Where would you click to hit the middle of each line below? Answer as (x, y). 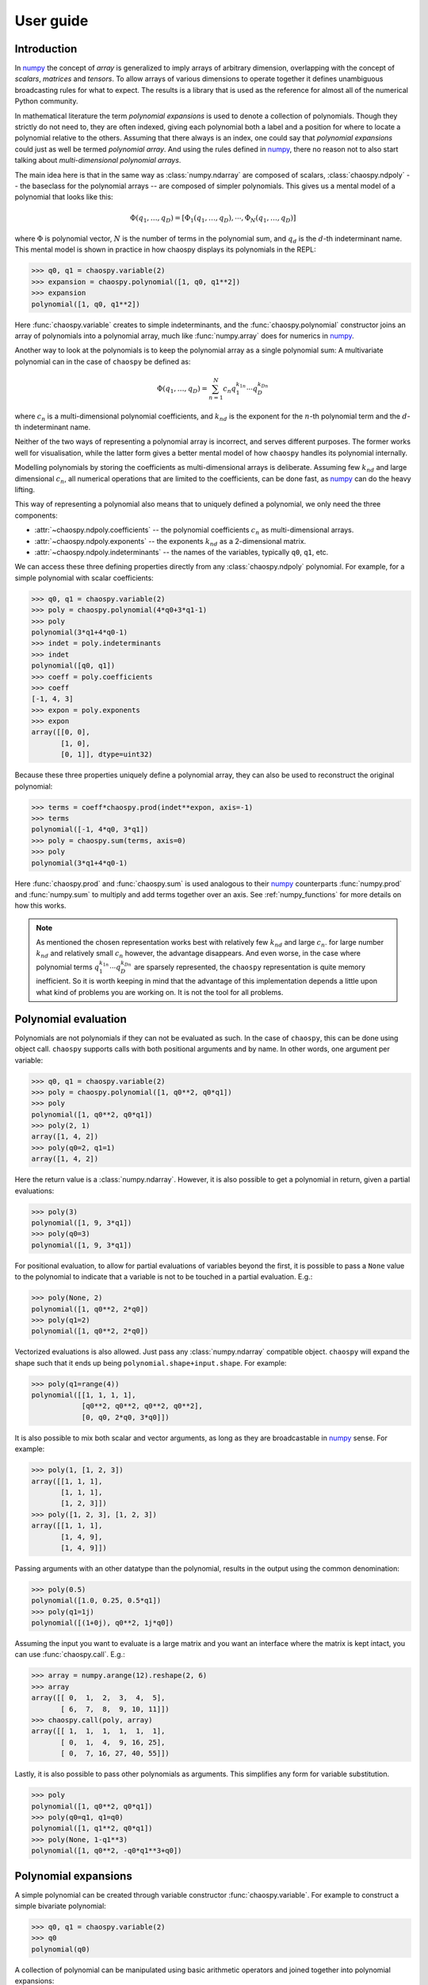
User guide (52, 21)
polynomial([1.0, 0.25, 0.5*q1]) (96, 1601)
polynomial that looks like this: (64, 197)
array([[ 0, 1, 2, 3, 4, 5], (98, 1698)
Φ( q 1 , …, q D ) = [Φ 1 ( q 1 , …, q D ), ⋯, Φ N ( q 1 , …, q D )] (213, 218)
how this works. (40, 906)
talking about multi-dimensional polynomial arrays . (98, 160)
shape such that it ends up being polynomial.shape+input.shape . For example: (151, 1363)
